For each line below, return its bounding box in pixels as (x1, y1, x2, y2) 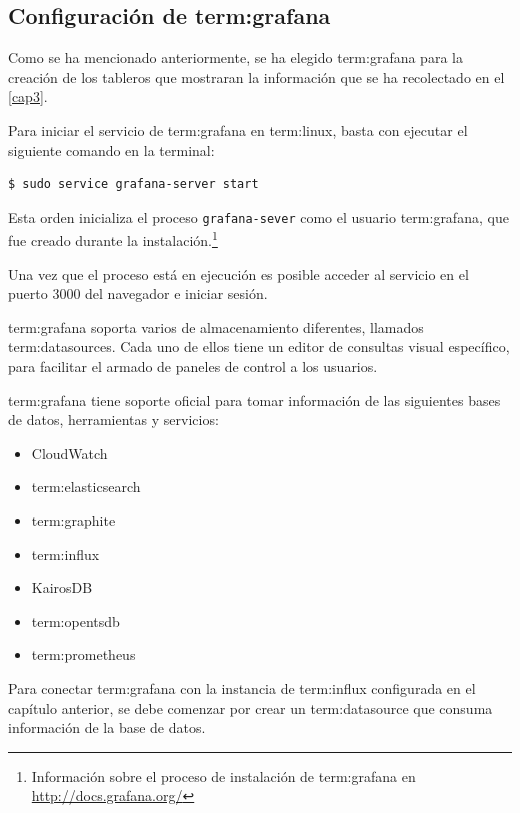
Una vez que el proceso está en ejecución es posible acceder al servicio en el (8, 263, 469, 284)
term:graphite (31, 510, 116, 531)
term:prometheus (31, 644, 136, 665)
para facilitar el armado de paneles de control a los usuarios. (8, 356, 378, 377)
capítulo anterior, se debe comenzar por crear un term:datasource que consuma (8, 697, 493, 718)
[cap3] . (8, 86, 48, 107)
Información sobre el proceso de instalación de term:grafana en (31, 765, 416, 786)
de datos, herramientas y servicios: (8, 409, 219, 430)
